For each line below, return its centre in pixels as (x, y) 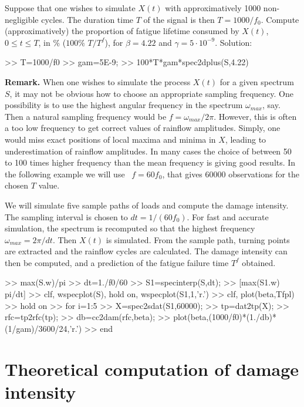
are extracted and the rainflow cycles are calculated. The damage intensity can (146, 251)
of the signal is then (179, 19)
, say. (271, 105)
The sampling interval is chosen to (66, 216)
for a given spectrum (257, 81)
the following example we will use (65, 174)
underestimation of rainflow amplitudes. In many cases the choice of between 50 (148, 151)
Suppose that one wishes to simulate (70, 8)
